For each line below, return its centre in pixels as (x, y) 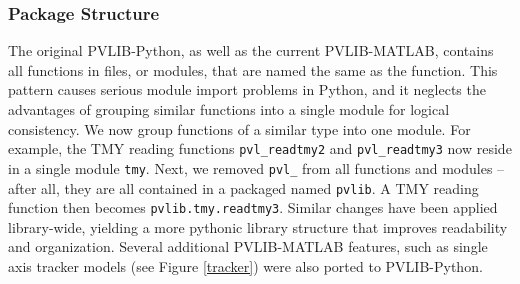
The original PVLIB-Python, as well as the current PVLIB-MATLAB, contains (251, 50)
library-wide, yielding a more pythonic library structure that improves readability (258, 226)
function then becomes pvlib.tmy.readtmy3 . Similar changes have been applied (253, 207)
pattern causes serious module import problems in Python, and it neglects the (247, 89)
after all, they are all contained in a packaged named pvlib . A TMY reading (243, 187)
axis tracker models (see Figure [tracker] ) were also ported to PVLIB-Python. (245, 266)
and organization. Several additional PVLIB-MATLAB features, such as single (248, 246)
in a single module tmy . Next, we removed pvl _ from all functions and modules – (256, 167)
